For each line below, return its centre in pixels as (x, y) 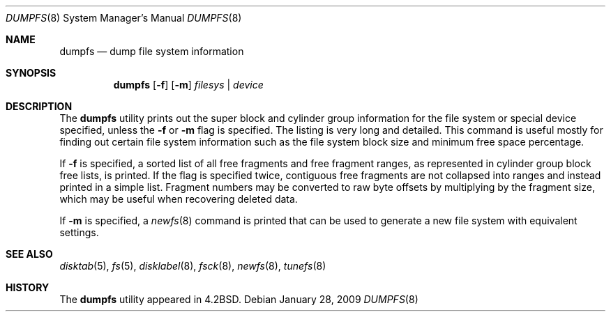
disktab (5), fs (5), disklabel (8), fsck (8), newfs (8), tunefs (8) (193, 266)
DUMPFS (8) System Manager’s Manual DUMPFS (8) (124, 18)
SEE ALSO (29, 254)
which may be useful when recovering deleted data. (179, 199)
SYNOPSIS (31, 73)
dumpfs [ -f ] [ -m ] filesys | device (188, 85)
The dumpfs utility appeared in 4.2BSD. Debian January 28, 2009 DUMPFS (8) (239, 299)
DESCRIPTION (39, 106)
